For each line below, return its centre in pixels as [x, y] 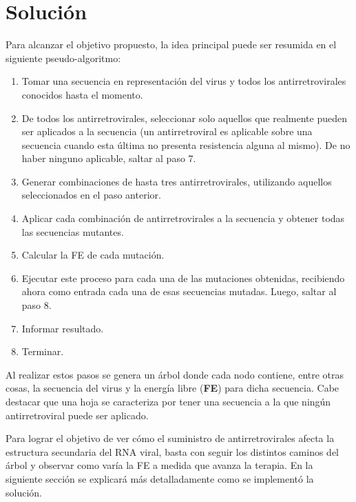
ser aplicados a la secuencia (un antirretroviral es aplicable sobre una [167, 131]
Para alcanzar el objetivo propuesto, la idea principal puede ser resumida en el [171, 44]
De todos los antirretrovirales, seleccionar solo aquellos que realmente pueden [184, 118]
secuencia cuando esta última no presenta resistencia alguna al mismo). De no [186, 144]
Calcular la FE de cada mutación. [93, 255]
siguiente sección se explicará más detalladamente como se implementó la [160, 478]
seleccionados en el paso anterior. [91, 195]
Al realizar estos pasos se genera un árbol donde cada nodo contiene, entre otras [175, 374]
